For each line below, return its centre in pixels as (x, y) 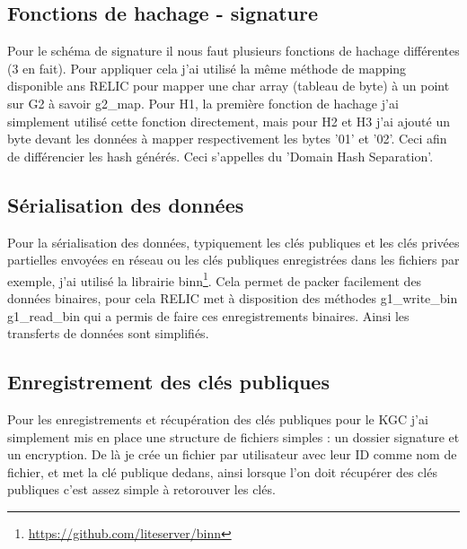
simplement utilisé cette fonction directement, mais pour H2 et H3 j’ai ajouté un (229, 121)
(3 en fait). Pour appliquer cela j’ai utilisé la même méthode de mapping (207, 68)
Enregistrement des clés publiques (168, 382)
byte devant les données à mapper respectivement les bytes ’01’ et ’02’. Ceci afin (227, 139)
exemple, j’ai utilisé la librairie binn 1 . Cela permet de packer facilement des (215, 279)
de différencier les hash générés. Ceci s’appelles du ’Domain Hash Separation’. (220, 156)
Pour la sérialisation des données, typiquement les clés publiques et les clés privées (233, 242)
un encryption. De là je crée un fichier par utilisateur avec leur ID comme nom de (232, 454)
